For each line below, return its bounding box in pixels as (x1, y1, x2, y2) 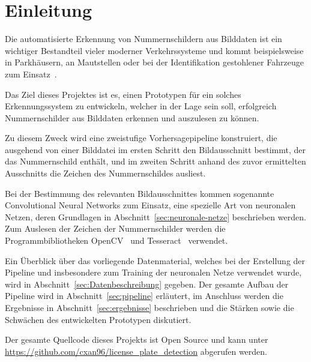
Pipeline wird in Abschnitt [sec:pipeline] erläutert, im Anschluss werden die (5, 289, 283, 302)
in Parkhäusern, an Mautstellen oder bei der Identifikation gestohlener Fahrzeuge (5, 56, 304, 68)
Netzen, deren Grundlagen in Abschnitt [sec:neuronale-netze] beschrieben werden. (5, 210, 306, 223)
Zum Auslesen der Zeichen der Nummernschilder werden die (5, 222, 226, 235)
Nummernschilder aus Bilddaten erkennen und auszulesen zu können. (5, 111, 259, 124)
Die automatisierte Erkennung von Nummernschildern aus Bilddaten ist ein (5, 32, 282, 45)
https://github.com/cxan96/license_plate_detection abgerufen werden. (5, 345, 267, 357)
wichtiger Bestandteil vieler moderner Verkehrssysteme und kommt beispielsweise (5, 44, 304, 56)
